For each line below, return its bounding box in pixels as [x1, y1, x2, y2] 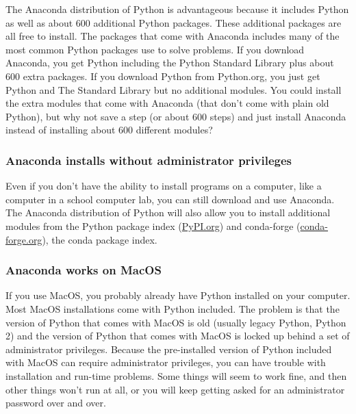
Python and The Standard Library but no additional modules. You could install [5, 82, 342, 96]
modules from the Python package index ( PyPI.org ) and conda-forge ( [5, 218, 301, 233]
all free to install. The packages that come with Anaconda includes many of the [5, 29, 340, 43]
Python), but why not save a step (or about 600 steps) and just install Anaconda [5, 109, 346, 123]
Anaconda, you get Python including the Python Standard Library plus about [5, 55, 334, 70]
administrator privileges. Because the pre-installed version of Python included [5, 341, 332, 356]
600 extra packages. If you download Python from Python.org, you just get [5, 68, 320, 83]
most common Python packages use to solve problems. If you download [5, 42, 305, 56]
